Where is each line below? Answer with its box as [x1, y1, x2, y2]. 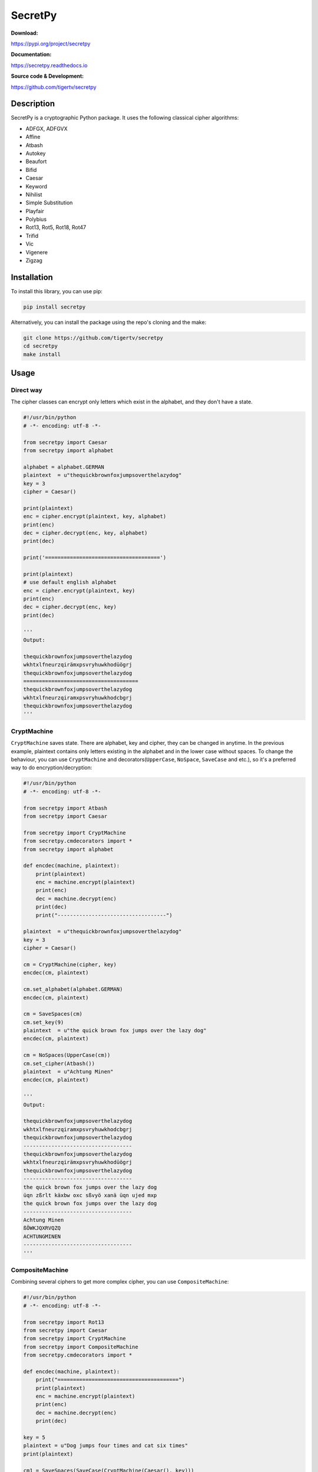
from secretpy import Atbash [23, 804, 108, 811]
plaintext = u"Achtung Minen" [23, 1069, 114, 1075]
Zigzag [25, 257, 42, 264]
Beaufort [25, 158, 47, 165]
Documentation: [11, 51, 52, 58]
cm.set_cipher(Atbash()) [23, 1060, 95, 1067]
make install [23, 351, 61, 357]
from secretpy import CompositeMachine [23, 1343, 138, 1350]
